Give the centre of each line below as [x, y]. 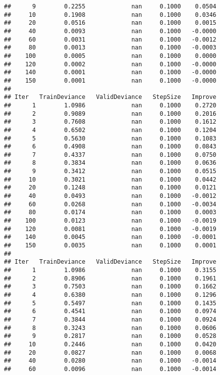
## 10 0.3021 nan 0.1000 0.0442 [110, 179]
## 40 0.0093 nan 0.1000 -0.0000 [110, 31]
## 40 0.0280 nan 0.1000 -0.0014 [110, 361]
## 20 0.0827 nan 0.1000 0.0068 [110, 352]
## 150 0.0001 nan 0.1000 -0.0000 [110, 80]
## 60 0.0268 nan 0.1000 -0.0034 [110, 204]
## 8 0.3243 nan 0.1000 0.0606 [110, 328]
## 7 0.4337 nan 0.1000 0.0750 [110, 155]
